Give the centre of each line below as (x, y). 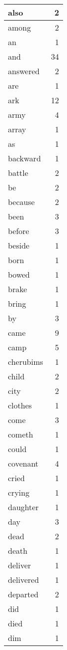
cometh (21, 434)
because (21, 202)
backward (25, 158)
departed (23, 594)
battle (18, 173)
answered (24, 71)
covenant (23, 463)
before (19, 231)
